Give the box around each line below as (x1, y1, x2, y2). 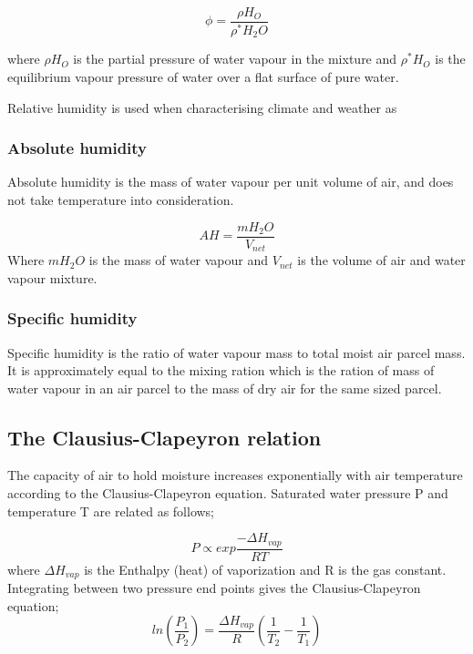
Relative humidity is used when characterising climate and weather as (7, 97, 397, 117)
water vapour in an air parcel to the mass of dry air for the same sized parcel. (7, 378, 442, 397)
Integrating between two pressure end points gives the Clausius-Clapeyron (7, 578, 421, 598)
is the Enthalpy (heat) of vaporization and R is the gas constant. (84, 559, 447, 578)
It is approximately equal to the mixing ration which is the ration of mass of (7, 361, 435, 380)
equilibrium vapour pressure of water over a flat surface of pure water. (7, 66, 399, 86)
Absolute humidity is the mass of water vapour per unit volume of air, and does (7, 172, 454, 191)
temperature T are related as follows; (7, 501, 215, 520)
